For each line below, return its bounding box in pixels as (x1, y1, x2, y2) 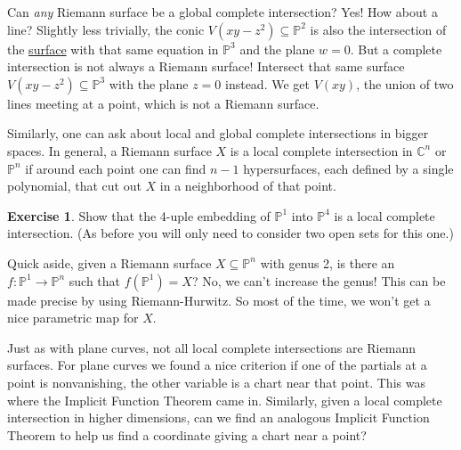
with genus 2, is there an (260, 253, 395, 272)
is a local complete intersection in (230, 141, 413, 160)
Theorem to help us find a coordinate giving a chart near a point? (7, 425, 367, 444)
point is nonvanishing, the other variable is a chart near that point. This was (7, 372, 425, 391)
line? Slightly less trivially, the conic (7, 20, 205, 38)
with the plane (109, 74, 189, 93)
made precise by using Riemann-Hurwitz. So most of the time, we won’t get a (7, 290, 431, 309)
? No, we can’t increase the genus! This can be (191, 271, 446, 290)
